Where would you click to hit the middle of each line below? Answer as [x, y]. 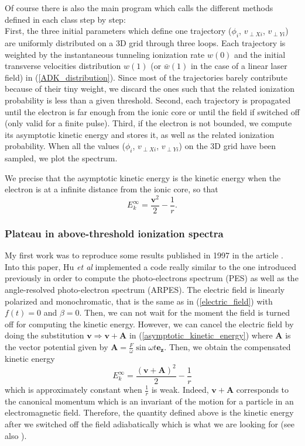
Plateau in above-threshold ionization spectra [114, 233]
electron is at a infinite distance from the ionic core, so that [112, 189]
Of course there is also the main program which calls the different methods [139, 8]
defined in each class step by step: [65, 19]
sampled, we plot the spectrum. [61, 158]
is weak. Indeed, [180, 389]
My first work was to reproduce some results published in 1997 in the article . [144, 255]
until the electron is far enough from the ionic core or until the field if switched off [152, 111]
